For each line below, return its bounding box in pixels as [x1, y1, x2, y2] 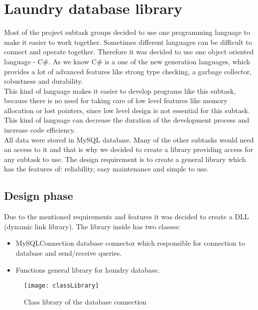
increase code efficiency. [4, 125, 76, 135]
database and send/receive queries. [15, 248, 122, 258]
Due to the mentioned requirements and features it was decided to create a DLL [4, 211, 249, 222]
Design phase [4, 188, 73, 203]
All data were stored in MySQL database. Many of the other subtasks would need [4, 134, 254, 145]
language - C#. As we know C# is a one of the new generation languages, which [4, 56, 251, 66]
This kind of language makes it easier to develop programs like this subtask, [4, 85, 236, 96]
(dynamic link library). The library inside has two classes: [4, 221, 180, 231]
